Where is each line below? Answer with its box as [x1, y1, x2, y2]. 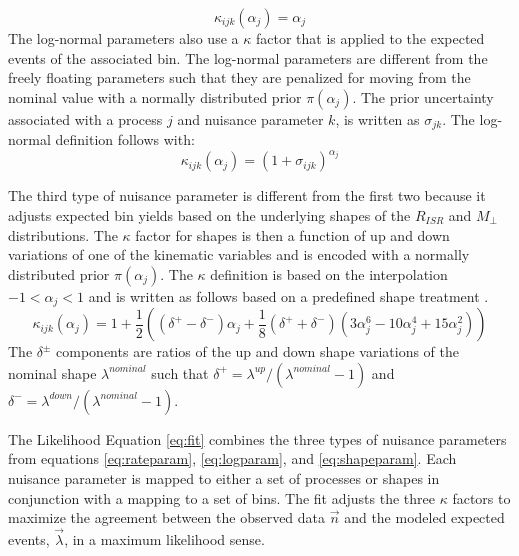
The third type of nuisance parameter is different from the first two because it [8, 185, 486, 206]
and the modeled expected [344, 507, 505, 528]
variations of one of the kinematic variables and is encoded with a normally [8, 244, 470, 265]
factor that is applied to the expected [255, 28, 485, 48]
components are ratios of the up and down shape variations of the [56, 341, 460, 362]
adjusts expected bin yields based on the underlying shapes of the [8, 204, 411, 225]
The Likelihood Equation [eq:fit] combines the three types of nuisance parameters [8, 428, 507, 449]
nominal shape [8, 362, 97, 383]
